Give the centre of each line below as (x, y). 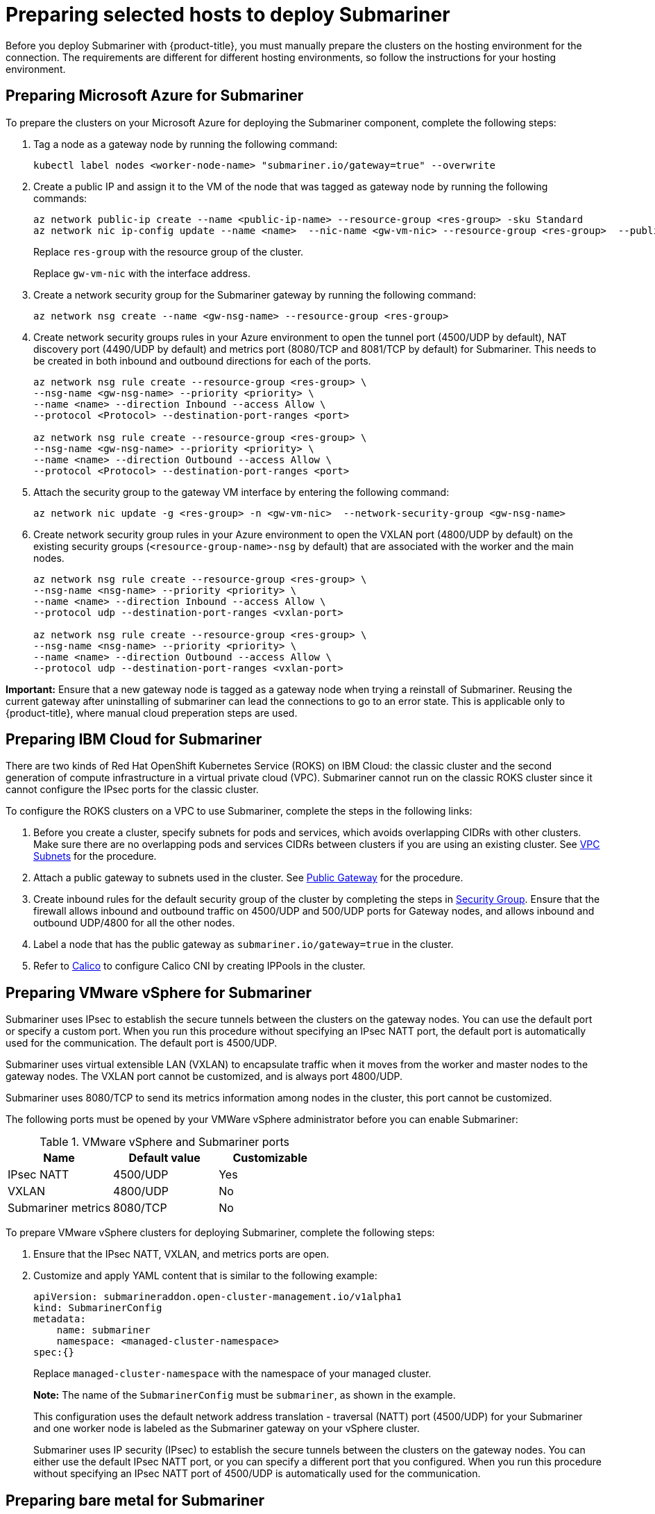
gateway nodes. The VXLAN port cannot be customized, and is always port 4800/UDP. (204, 1076)
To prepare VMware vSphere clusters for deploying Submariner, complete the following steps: (220, 1233)
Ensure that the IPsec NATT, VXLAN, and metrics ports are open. (181, 1254)
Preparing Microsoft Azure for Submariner (155, 96)
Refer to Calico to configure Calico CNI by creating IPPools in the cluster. (199, 966)
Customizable (270, 1158)
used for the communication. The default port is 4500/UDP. (142, 1043)
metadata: (60, 1319)
